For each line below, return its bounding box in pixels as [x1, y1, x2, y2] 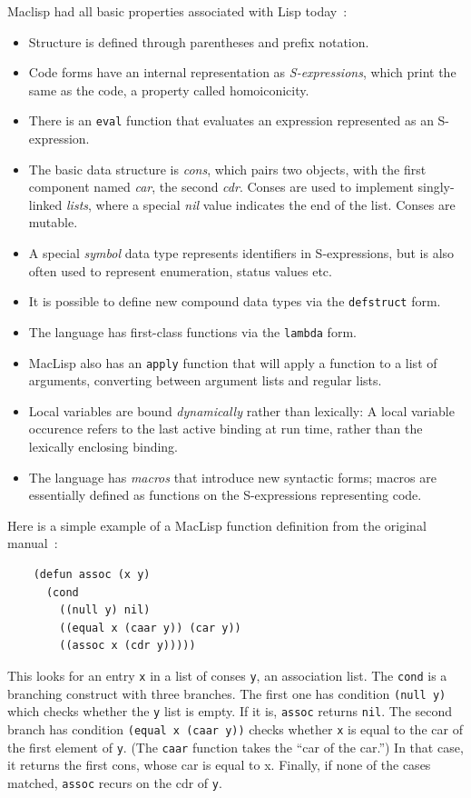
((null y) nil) [59, 603, 151, 617]
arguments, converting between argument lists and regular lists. [28, 371, 382, 390]
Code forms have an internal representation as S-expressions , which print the [28, 63, 456, 82]
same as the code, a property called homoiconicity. [28, 80, 309, 99]
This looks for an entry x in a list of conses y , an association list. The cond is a [7, 665, 447, 684]
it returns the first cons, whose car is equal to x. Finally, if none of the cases [7, 755, 431, 774]
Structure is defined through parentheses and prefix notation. [28, 32, 369, 51]
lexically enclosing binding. [28, 436, 179, 455]
